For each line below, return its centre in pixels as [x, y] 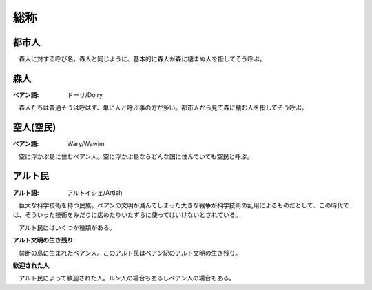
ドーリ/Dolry [85, 95]
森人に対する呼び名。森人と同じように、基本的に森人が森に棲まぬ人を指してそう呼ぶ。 [142, 59]
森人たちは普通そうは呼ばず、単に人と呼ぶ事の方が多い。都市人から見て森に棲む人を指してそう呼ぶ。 [163, 107]
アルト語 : [26, 192]
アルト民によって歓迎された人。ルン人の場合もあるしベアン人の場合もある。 [127, 278]
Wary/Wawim [86, 144]
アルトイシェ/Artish [95, 192]
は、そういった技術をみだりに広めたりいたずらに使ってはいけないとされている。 [127, 215]
